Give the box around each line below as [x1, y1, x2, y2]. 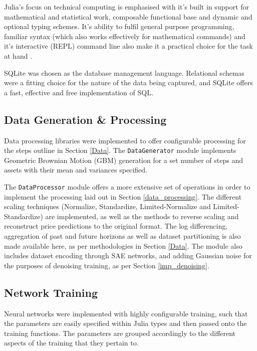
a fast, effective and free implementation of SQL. [4, 87, 153, 97]
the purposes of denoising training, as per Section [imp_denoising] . [4, 260, 209, 270]
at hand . [4, 50, 33, 61]
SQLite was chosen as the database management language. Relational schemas [4, 67, 244, 78]
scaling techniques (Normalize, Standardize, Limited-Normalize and [4, 201, 211, 212]
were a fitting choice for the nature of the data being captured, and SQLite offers [4, 77, 253, 88]
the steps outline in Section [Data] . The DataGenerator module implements [4, 145, 236, 155]
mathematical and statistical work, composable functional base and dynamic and [4, 11, 252, 22]
